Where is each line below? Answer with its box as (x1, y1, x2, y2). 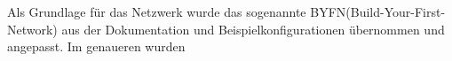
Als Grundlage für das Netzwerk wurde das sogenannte (7, 3, 306, 20)
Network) (7, 19, 58, 38)
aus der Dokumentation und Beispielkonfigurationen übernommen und (61, 19, 445, 38)
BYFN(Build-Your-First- (310, 3, 446, 20)
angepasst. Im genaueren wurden (7, 37, 186, 56)
